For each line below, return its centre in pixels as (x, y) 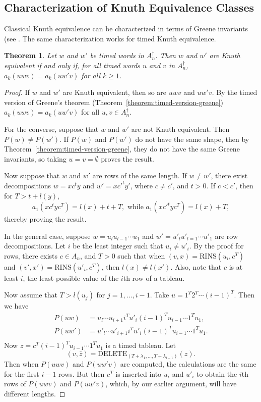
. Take (159, 295)
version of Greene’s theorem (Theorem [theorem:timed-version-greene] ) (114, 102)
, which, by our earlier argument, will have (171, 384)
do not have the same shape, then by (192, 139)
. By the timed (235, 92)
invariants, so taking (35, 158)
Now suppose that (32, 175)
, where (142, 185)
